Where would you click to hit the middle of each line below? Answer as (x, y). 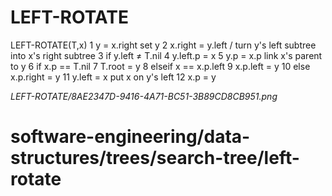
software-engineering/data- (130, 137)
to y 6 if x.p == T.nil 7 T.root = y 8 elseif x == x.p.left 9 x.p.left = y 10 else (160, 66)
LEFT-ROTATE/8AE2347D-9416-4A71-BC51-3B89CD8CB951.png (144, 96)
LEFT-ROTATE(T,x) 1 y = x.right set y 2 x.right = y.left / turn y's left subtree (163, 45)
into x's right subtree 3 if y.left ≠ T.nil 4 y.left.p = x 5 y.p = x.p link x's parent (166, 55)
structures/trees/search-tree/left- (155, 158)
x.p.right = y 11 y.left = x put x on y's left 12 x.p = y (113, 77)
